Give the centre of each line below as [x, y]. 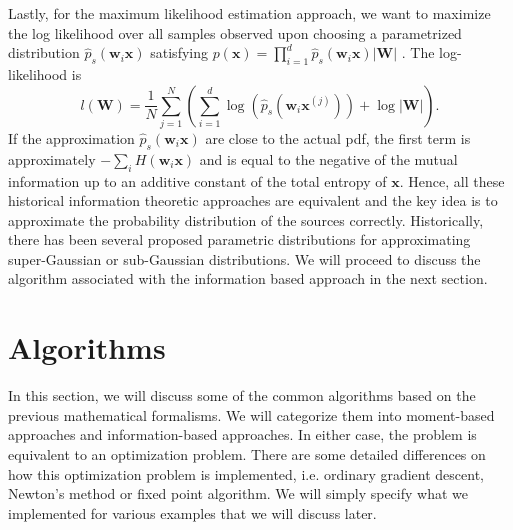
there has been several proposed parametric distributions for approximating [239, 239]
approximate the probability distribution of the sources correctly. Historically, [246, 219]
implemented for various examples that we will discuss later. [192, 512]
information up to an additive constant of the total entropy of [197, 180]
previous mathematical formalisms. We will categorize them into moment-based [251, 414]
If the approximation [71, 137]
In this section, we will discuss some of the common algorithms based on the [242, 395]
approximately [52, 158]
